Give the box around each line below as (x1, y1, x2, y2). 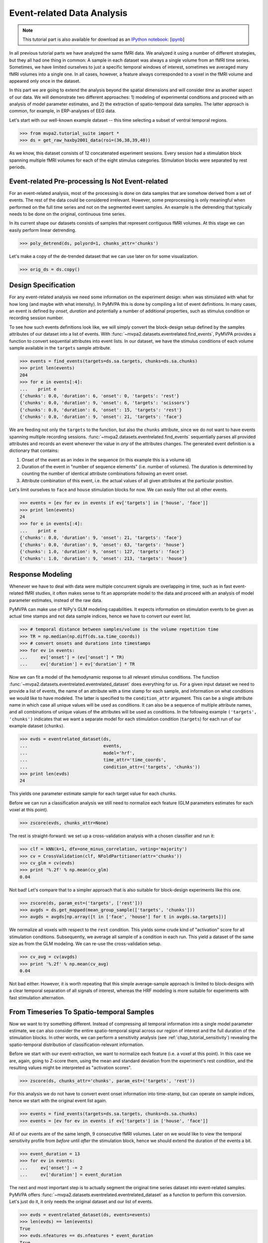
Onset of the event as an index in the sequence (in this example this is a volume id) (21, 456, 191, 462)
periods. (9, 164, 26, 170)
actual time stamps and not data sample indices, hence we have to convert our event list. (9, 613, 191, 619)
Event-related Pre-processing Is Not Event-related (9, 177, 168, 185)
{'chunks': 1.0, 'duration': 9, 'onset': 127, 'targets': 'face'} (19, 548, 185, 554)
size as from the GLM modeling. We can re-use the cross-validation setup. (9, 941, 162, 947)
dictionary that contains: (9, 447, 59, 453)
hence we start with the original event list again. (9, 1098, 107, 1104)
